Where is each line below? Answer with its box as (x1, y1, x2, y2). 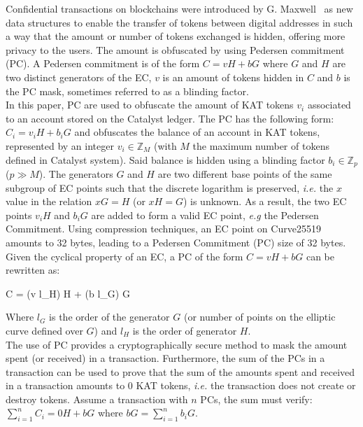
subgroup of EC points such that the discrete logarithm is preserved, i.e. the (6, 180, 334, 195)
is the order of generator (132, 323, 237, 337)
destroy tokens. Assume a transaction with (6, 391, 188, 406)
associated (307, 97, 351, 112)
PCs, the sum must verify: (200, 391, 313, 406)
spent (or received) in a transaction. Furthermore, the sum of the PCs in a (6, 351, 325, 365)
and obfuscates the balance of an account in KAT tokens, (74, 125, 320, 139)
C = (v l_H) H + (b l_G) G (6, 286, 130, 300)
